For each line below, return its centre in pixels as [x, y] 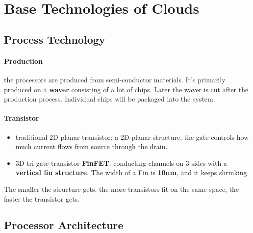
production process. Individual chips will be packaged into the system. [110, 99]
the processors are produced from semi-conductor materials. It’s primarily [115, 79]
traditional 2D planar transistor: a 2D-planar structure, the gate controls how [132, 137]
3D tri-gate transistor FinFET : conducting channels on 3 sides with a [121, 163]
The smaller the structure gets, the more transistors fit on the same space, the [122, 189]
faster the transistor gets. [42, 198]
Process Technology [55, 39]
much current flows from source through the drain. [91, 146]
